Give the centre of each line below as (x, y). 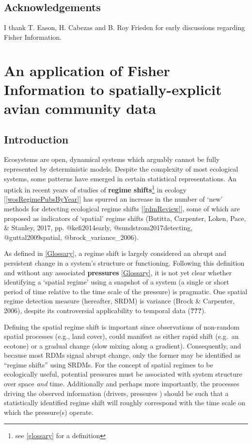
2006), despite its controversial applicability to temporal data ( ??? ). (105, 310)
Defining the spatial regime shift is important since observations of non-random (122, 326)
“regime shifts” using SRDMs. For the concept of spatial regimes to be (109, 364)
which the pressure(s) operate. (49, 412)
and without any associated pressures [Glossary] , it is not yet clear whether (118, 272)
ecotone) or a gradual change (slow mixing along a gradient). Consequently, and (123, 345)
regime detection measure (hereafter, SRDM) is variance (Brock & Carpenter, (119, 301)
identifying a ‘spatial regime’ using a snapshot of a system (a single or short (117, 282)
